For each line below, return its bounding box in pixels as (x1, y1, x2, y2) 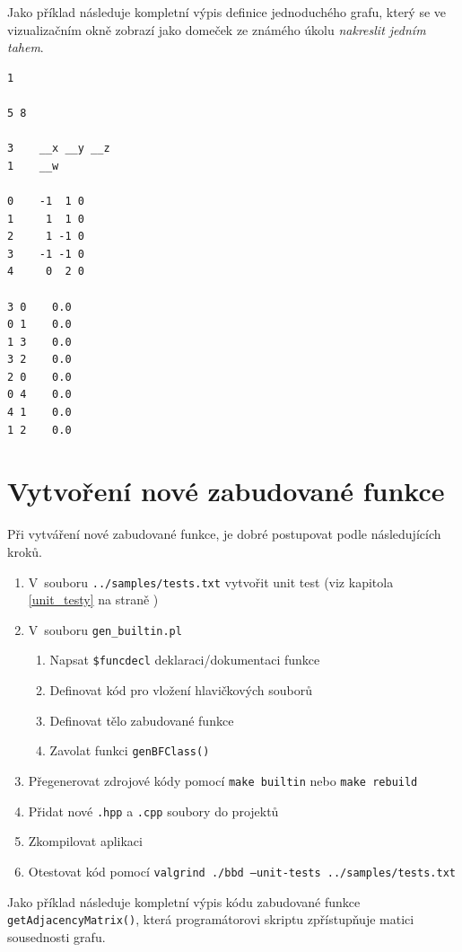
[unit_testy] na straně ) (28, 590, 159, 609)
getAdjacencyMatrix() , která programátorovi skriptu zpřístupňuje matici (7, 910, 414, 929)
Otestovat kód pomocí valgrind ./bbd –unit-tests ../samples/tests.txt (28, 861, 456, 880)
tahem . (7, 38, 44, 57)
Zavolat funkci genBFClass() (49, 741, 210, 760)
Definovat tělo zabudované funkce (49, 710, 234, 729)
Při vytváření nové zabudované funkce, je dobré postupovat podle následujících (7, 524, 441, 543)
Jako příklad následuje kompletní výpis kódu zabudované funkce (7, 892, 361, 911)
